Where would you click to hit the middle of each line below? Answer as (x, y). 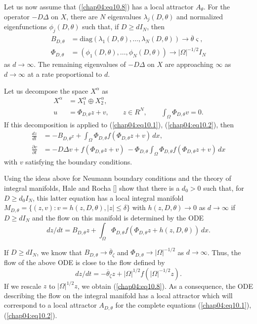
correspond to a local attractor (50, 305)
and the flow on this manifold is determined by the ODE (118, 217)
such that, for (224, 188)
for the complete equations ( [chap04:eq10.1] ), (183, 305)
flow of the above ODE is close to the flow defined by (85, 262)
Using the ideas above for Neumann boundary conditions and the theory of (118, 178)
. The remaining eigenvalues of (80, 64)
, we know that (59, 252)
